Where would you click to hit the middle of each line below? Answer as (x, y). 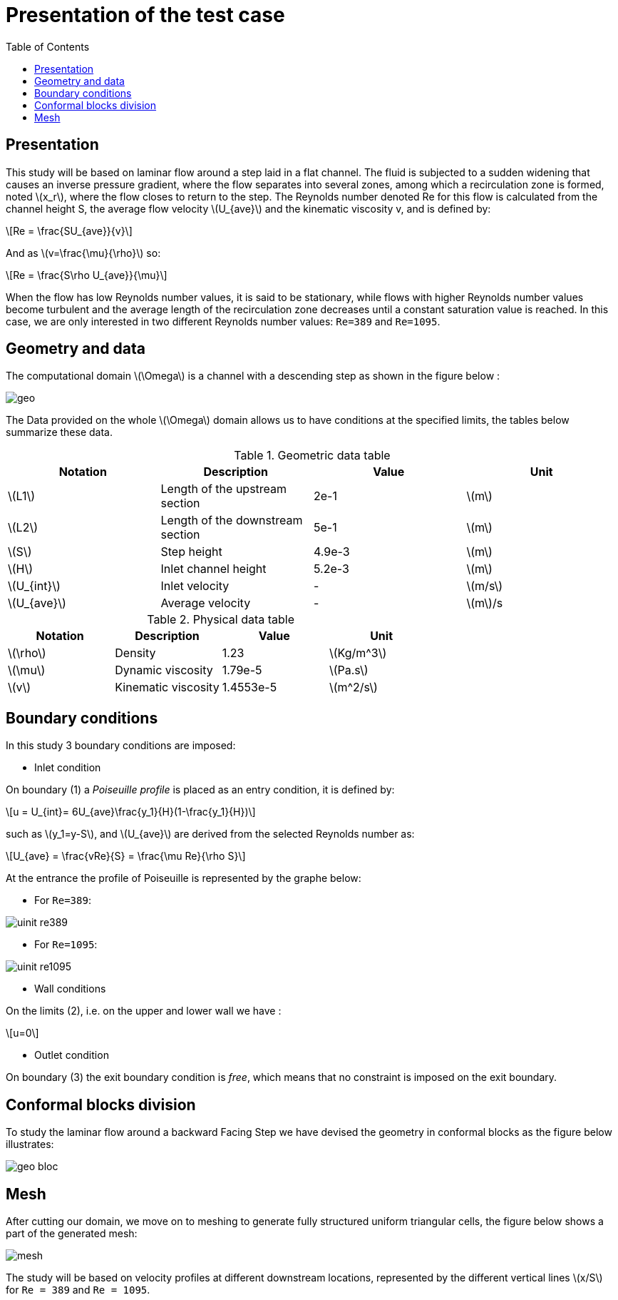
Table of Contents (48, 46)
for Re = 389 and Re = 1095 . (78, 1289)
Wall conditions (70, 989)
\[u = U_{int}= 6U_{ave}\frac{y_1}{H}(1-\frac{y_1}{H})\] (131, 812)
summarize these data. (59, 432)
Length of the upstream (224, 489)
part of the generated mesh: (72, 1233)
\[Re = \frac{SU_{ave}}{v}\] (69, 230)
